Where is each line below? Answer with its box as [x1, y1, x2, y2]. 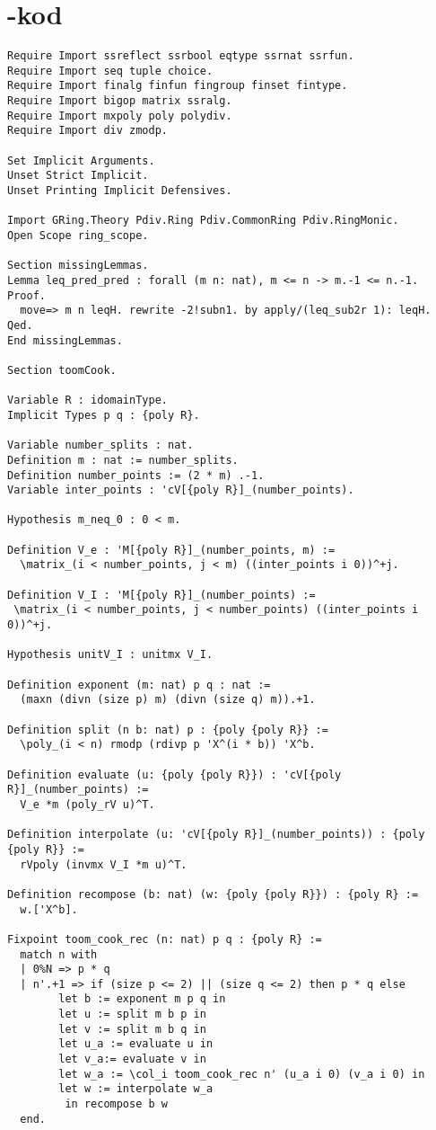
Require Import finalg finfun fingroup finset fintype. [7, 79, 348, 93]
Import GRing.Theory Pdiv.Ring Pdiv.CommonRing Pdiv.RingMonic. [7, 214, 399, 227]
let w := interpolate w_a [58, 1082, 214, 1096]
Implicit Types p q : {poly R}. [7, 408, 200, 422]
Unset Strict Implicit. [7, 169, 149, 182]
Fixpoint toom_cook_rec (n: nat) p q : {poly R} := [7, 932, 322, 946]
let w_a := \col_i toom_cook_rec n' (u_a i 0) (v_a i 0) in [58, 1067, 425, 1081]
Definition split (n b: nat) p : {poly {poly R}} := [7, 723, 328, 736]
